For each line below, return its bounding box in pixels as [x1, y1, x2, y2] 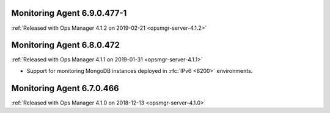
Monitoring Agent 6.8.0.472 [11, 40, 120, 50]
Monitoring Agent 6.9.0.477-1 [11, 8, 127, 18]
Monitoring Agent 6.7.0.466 [11, 83, 119, 94]
